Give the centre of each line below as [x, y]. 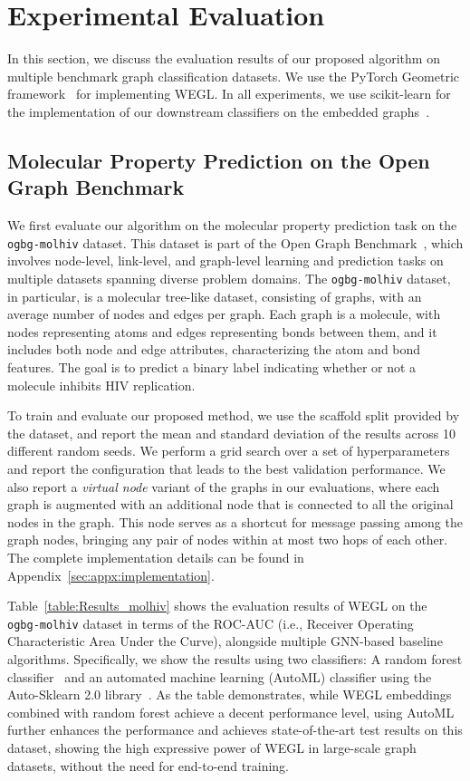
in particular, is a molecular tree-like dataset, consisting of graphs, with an [215, 296]
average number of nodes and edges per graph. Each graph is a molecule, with [224, 314]
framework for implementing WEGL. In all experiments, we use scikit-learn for [229, 94]
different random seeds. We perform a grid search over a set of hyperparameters [229, 451]
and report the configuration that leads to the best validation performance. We [226, 468]
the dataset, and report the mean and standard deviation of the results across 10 [231, 433]
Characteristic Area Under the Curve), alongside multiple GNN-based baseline [225, 641]
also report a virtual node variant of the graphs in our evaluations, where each [224, 486]
